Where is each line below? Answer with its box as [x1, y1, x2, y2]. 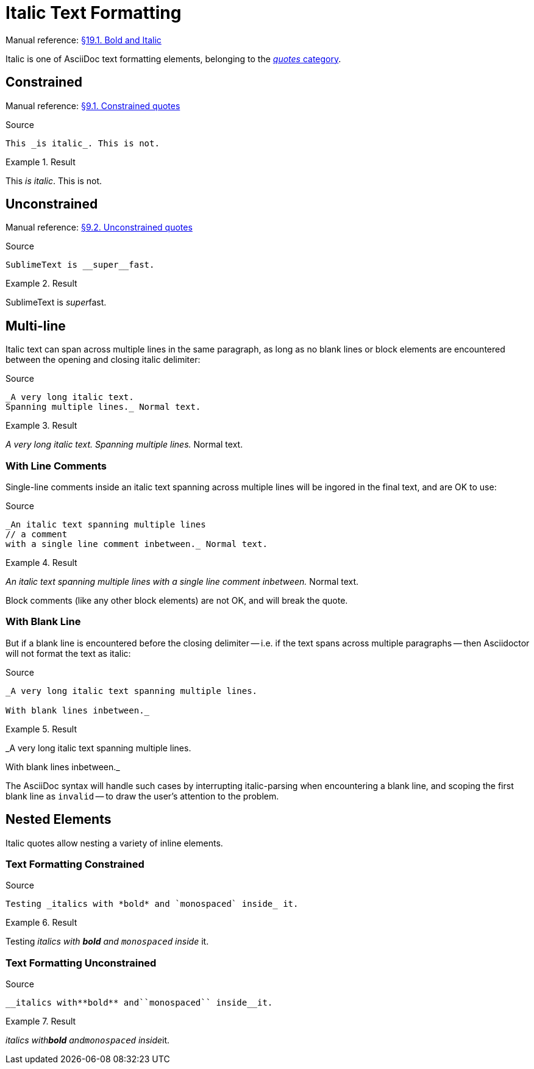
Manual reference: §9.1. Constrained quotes [5, 100, 180, 111]
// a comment [5, 529, 68, 540]
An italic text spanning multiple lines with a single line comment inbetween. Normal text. [5, 576, 359, 587]
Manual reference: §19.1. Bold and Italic [5, 34, 162, 45]
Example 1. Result [5, 156, 76, 167]
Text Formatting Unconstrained [5, 956, 157, 969]
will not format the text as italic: [5, 648, 131, 659]
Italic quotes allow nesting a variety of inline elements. [5, 837, 223, 848]
